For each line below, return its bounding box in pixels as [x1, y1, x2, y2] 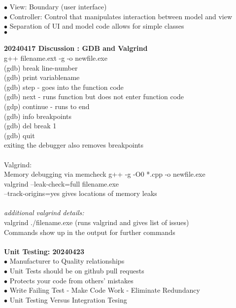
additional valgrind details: [4, 207, 84, 218]
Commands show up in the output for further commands [4, 227, 175, 237]
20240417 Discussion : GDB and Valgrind [4, 43, 148, 53]
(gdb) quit [4, 130, 35, 140]
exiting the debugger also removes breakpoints [4, 140, 144, 150]
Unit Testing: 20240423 [4, 246, 84, 256]
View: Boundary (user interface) [9, 1, 107, 11]
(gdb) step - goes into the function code [4, 81, 124, 92]
